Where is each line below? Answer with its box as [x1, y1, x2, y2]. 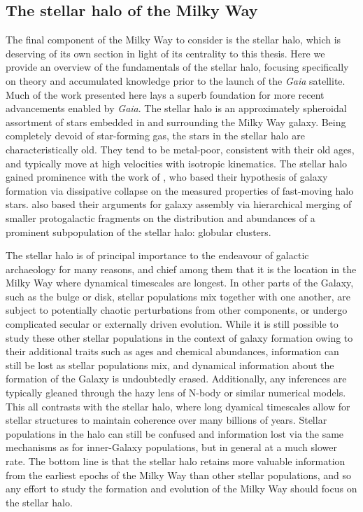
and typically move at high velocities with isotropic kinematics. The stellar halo [6, 155, 348, 170]
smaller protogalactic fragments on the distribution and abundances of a [6, 210, 315, 225]
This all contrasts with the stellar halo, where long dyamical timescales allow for [6, 399, 350, 413]
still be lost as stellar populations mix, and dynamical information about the [6, 357, 334, 372]
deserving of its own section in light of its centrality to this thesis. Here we [6, 46, 325, 60]
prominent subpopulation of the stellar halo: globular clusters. [6, 224, 271, 239]
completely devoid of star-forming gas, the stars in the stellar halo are [6, 128, 305, 143]
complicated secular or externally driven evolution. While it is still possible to [6, 317, 339, 331]
